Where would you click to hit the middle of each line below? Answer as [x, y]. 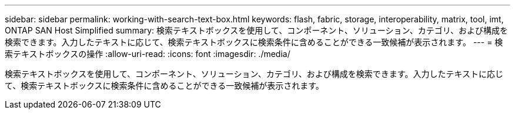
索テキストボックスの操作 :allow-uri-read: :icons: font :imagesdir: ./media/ [148, 54]
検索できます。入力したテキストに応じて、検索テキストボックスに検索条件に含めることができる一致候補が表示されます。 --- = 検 [254, 42]
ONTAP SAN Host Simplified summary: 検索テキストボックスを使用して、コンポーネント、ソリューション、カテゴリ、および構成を [256, 30]
